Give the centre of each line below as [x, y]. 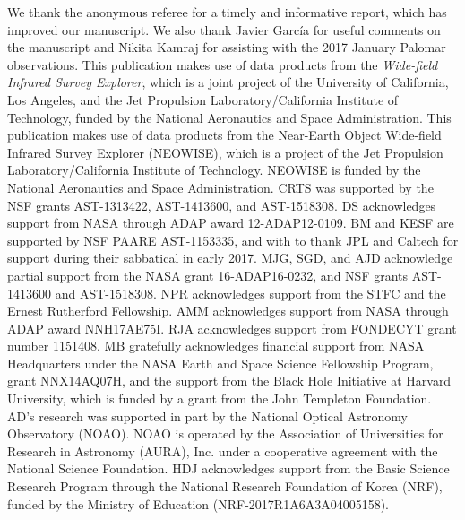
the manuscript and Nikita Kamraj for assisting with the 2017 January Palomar [227, 47]
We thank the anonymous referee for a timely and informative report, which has [227, 12]
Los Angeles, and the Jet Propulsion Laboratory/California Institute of [203, 99]
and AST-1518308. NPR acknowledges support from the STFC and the [250, 293]
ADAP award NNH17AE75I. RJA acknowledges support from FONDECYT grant [232, 328]
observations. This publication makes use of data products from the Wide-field [223, 64]
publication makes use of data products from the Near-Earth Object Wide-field [224, 135]
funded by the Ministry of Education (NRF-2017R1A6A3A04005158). [198, 503]
